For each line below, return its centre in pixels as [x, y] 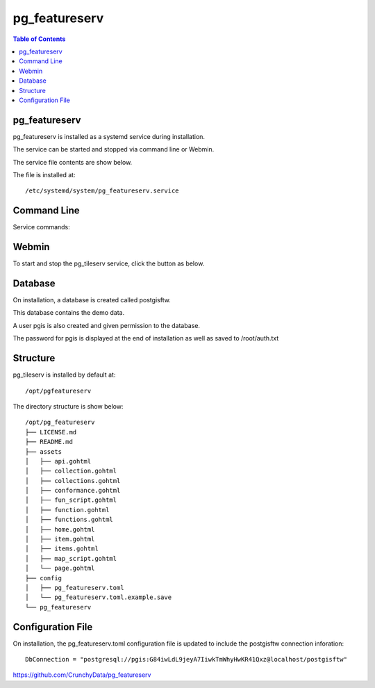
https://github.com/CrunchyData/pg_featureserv [82, 675]
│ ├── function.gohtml [67, 510]
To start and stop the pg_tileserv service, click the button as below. [109, 263]
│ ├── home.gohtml [60, 529]
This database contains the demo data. [69, 313]
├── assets [44, 451]
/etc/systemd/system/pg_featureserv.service [102, 191]
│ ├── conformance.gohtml [73, 491]
